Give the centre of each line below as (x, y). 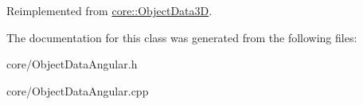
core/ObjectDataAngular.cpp (78, 90)
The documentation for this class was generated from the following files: (182, 37)
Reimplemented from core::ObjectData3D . (109, 10)
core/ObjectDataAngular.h (72, 64)
